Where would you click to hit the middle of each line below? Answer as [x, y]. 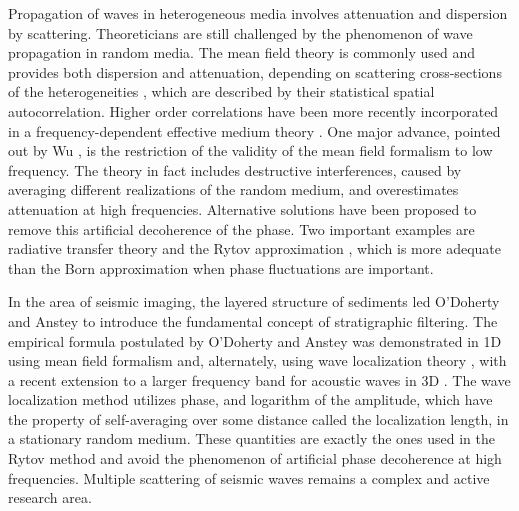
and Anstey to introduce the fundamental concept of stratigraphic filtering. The [253, 320]
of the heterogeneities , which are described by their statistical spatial [221, 91]
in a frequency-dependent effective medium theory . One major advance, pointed [254, 130]
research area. [50, 497]
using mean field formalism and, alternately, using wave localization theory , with [257, 360]
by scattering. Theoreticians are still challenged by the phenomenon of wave [240, 32]
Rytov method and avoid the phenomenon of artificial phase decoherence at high [255, 458]
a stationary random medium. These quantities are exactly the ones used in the [251, 438]
